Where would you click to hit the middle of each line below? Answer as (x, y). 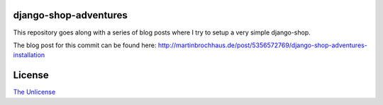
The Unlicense (34, 92)
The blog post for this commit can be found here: (85, 45)
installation (29, 55)
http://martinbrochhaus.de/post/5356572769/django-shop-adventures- (263, 45)
